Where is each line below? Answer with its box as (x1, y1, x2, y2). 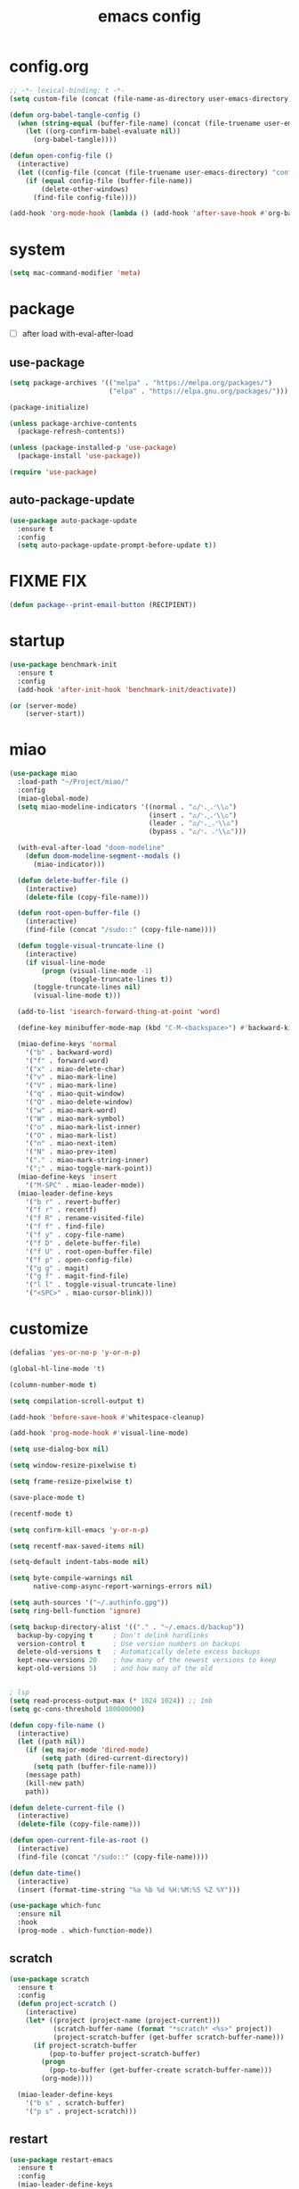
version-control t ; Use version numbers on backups (17, 1639, 241, 1648)
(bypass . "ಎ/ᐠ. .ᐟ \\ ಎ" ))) (148, 828, 247, 836)
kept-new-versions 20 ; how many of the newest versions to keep (17, 1656, 277, 1665)
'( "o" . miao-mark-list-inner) (25, 1122, 141, 1131)
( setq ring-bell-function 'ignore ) (9, 1606, 141, 1615)
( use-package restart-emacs (9, 2155, 114, 2164)
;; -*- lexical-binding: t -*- (9, 86, 125, 95)
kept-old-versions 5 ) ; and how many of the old (17, 1664, 214, 1673)
